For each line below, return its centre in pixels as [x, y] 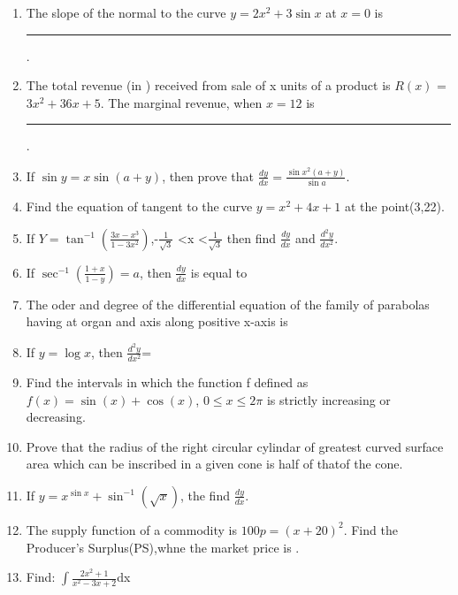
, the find [205, 495]
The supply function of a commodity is [131, 529]
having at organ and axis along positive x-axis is [157, 321]
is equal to [219, 272]
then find [252, 237]
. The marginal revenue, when [181, 102]
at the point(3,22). [394, 206]
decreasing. [56, 417]
